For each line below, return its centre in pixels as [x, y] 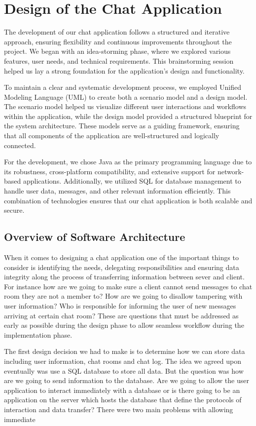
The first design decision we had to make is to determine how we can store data [125, 351]
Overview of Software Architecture [95, 237]
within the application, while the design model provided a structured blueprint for [128, 116]
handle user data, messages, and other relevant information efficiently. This [117, 191]
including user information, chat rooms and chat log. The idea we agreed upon [123, 361]
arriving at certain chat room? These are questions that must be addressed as [121, 315]
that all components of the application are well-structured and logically [112, 136]
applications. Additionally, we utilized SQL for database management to [132, 181]
